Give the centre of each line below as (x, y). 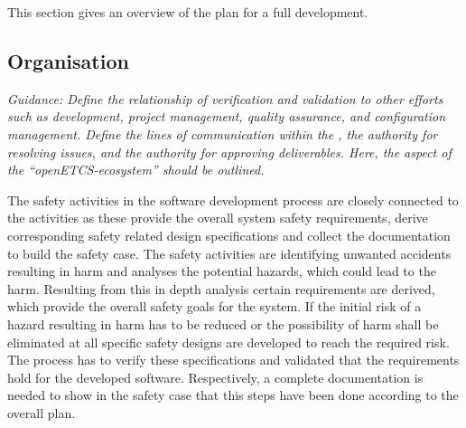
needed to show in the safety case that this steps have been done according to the (233, 395)
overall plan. (42, 412)
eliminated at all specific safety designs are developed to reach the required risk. (228, 342)
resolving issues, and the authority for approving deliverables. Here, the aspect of (229, 152)
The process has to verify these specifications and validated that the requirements (233, 360)
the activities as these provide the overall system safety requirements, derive (218, 218)
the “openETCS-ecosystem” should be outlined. (136, 170)
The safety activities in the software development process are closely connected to (233, 200)
